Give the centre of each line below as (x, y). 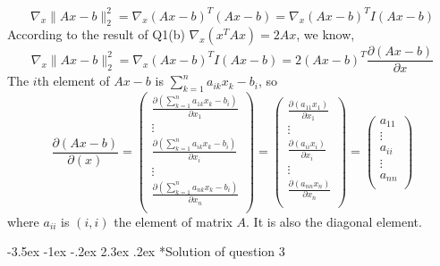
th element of (73, 81)
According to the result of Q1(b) (96, 34)
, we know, (326, 34)
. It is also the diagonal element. (334, 221)
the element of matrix (173, 221)
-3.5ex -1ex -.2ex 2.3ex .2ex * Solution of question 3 (146, 251)
